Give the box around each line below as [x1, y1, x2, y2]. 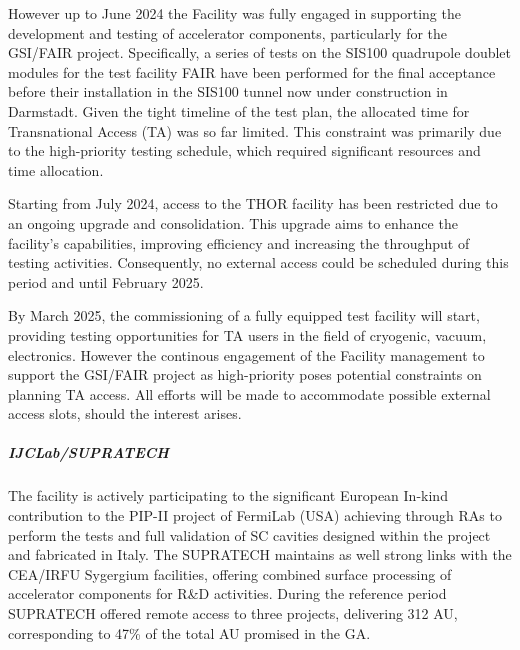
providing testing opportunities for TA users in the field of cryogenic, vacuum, [8, 324, 487, 345]
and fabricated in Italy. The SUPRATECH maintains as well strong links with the [8, 544, 512, 565]
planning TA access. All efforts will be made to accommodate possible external [8, 383, 491, 404]
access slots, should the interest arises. [8, 403, 242, 424]
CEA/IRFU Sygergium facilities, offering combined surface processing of [8, 563, 452, 584]
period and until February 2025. [8, 271, 204, 292]
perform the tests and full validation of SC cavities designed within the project [8, 524, 491, 545]
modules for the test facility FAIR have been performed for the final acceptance [8, 61, 496, 82]
